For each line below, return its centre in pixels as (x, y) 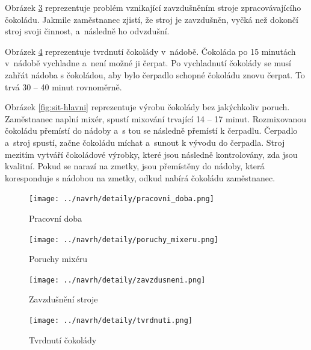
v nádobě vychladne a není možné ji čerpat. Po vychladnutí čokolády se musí (148, 63)
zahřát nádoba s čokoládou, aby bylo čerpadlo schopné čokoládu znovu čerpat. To (155, 74)
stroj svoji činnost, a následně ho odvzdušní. (87, 31)
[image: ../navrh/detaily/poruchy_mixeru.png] (124, 239)
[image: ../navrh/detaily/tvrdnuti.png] (111, 321)
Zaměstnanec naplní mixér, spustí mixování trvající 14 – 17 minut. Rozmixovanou (156, 118)
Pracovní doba (56, 218)
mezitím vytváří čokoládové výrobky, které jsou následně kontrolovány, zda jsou (151, 154)
